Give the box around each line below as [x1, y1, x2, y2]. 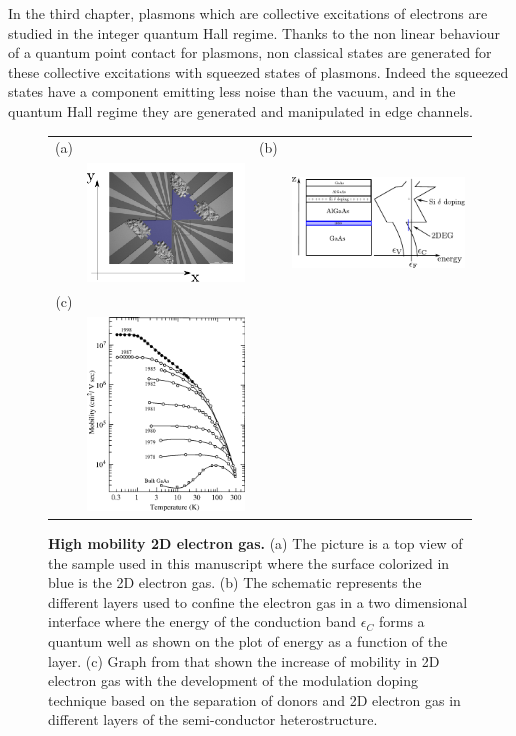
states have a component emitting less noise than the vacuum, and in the [8, 81, 456, 102]
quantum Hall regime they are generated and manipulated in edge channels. [8, 100, 473, 121]
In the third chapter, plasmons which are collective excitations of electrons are [8, 3, 488, 23]
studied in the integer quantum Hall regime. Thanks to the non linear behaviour [8, 22, 500, 43]
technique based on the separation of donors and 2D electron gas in [48, 689, 461, 710]
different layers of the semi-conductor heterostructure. [48, 709, 378, 730]
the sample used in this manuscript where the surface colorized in [48, 552, 450, 573]
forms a [378, 611, 425, 632]
